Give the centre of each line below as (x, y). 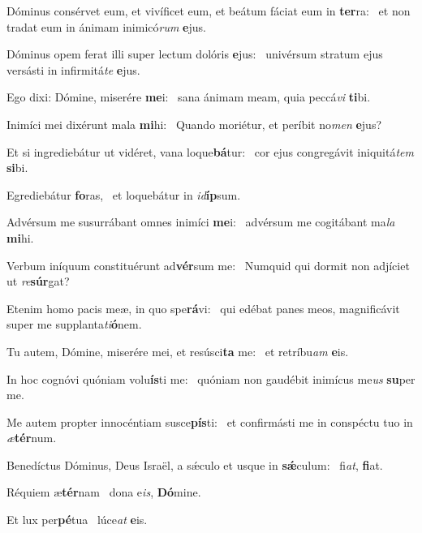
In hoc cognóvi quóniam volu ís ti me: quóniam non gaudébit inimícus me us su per (211, 378)
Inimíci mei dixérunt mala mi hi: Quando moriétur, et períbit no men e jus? (194, 124)
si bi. (17, 168)
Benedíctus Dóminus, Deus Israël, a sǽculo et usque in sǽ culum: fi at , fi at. (195, 464)
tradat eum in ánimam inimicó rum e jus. (106, 26)
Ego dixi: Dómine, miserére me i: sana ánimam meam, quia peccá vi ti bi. (189, 97)
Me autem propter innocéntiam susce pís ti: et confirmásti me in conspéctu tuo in (210, 421)
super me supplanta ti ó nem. (74, 324)
